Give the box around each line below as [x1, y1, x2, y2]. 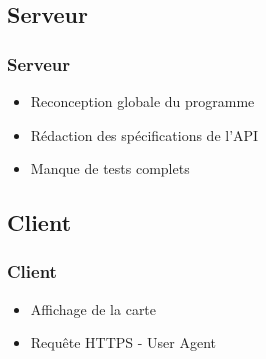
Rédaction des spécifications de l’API [30, 124, 259, 145]
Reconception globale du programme [30, 91, 255, 111]
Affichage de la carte [30, 298, 157, 319]
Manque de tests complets [30, 158, 190, 179]
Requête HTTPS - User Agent [30, 332, 216, 353]
